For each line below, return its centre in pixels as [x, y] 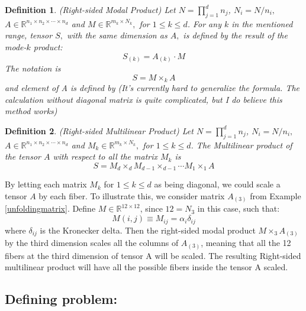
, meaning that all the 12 [246, 243]
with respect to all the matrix [105, 156]
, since [151, 208]
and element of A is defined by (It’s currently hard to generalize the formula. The [152, 88]
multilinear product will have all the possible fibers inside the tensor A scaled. [146, 267]
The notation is [33, 68]
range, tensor [29, 35]
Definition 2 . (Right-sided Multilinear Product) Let [99, 130]
